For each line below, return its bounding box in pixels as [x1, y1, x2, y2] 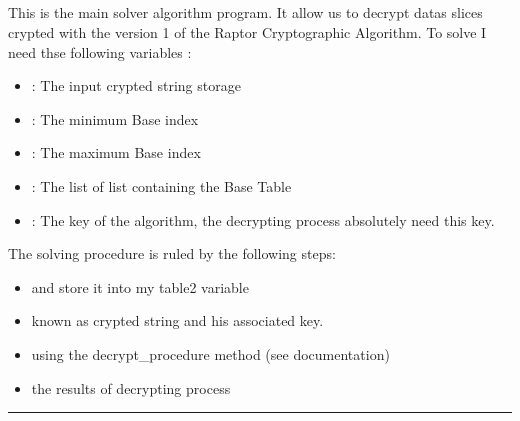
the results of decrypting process [31, 377, 231, 398]
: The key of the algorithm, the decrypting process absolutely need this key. [31, 209, 495, 230]
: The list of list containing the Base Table [31, 175, 292, 196]
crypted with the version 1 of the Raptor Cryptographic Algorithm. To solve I [8, 21, 487, 42]
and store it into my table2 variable [31, 276, 249, 297]
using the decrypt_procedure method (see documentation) [31, 343, 390, 364]
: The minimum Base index [31, 108, 199, 129]
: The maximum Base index [31, 142, 201, 163]
